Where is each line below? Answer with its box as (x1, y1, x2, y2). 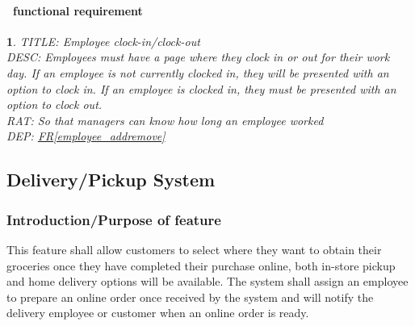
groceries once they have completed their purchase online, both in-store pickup (6, 257, 396, 274)
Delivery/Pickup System (6, 167, 216, 192)
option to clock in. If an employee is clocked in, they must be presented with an (6, 80, 396, 97)
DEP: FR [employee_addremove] (6, 127, 166, 144)
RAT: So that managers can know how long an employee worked (6, 111, 324, 128)
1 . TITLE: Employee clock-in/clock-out (6, 32, 200, 49)
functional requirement (13, 2, 143, 19)
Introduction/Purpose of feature (6, 209, 221, 229)
